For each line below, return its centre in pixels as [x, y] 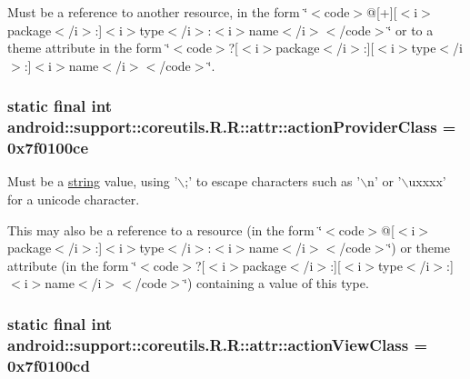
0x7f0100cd [49, 365]
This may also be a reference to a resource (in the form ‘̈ [165, 229]
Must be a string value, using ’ [93, 181]
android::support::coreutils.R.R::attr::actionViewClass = [218, 344]
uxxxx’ [427, 181]
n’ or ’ [385, 181]
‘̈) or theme [419, 248]
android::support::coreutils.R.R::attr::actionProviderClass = [232, 127]
